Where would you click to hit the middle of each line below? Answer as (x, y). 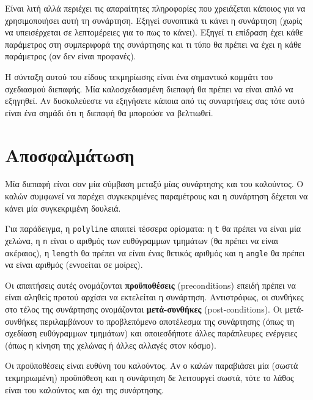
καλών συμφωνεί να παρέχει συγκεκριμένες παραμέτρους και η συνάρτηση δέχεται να (156, 196)
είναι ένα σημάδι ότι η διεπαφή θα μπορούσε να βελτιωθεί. (109, 112)
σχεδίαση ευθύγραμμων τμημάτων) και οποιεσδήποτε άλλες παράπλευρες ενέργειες (151, 333)
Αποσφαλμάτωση (70, 154)
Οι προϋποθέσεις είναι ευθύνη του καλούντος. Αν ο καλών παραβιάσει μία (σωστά (152, 365)
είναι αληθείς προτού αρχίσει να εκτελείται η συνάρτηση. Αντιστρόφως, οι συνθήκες (154, 297)
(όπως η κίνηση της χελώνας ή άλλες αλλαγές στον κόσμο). (111, 345)
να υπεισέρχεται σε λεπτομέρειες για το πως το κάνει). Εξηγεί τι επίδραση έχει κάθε (154, 32)
